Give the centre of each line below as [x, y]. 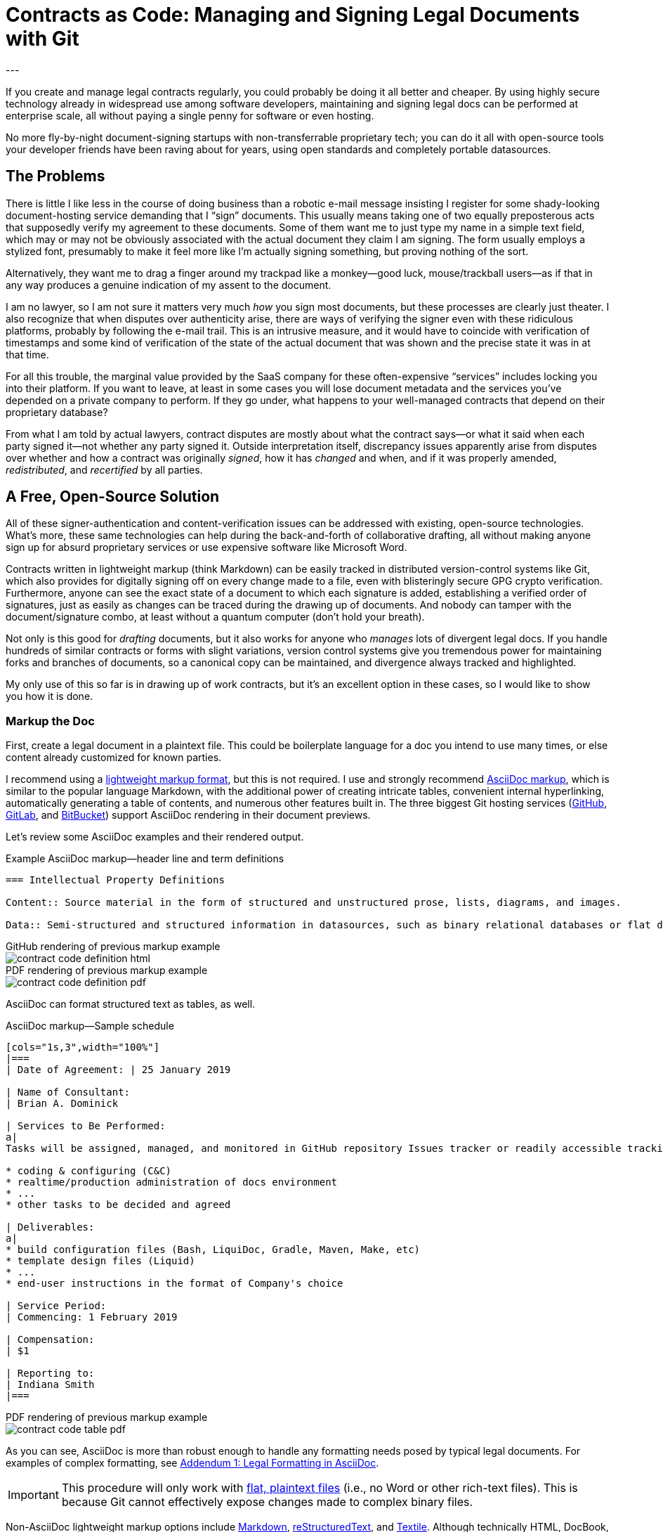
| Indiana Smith [50, 1385]
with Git [42, 39]
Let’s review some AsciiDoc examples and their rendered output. [155, 837]
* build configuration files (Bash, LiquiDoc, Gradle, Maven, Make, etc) [213, 1250]
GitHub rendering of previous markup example [113, 947]
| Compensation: [50, 1340]
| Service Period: [56, 1306]
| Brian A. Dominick [62, 1104]
